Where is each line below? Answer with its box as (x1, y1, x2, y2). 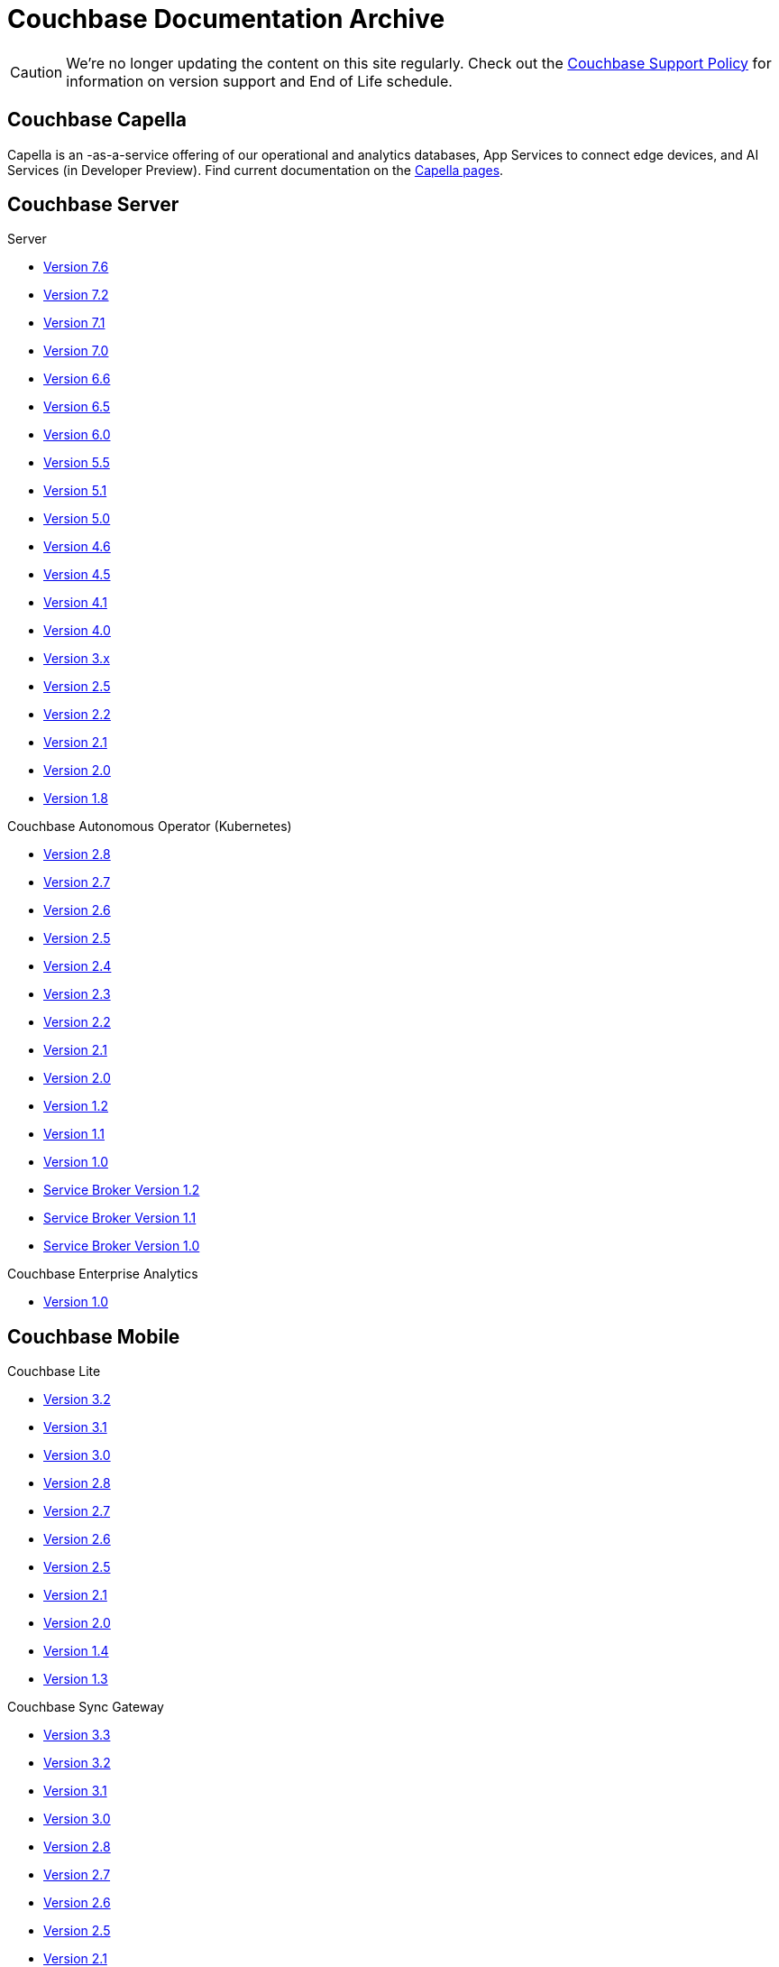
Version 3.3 (43, 1727, 111, 1743)
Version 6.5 (43, 399, 111, 415)
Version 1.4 (43, 1643, 109, 1659)
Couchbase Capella (7, 108, 187, 132)
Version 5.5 (43, 455, 110, 471)
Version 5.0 (43, 511, 111, 527)
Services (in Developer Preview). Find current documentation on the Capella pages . (7, 162, 504, 178)
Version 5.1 (43, 483, 107, 499)
